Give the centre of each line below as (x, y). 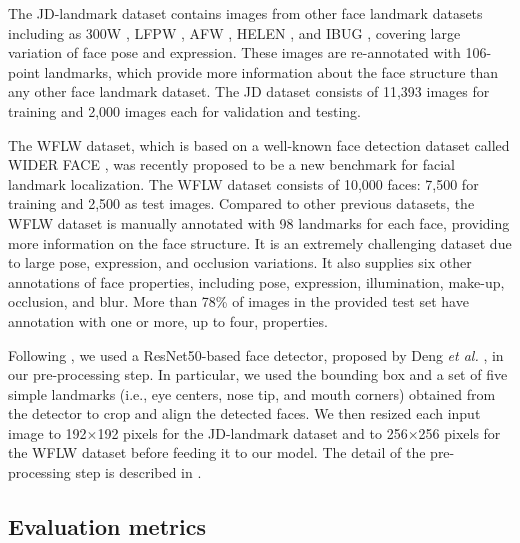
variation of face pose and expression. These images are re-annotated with (234, 52)
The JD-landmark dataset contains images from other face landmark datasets (245, 13)
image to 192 (47, 432)
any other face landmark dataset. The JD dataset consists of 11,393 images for (249, 91)
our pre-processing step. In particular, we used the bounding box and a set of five (258, 374)
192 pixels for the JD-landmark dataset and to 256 (252, 432)
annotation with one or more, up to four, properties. (168, 320)
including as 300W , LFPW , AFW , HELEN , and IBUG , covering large (234, 32)
